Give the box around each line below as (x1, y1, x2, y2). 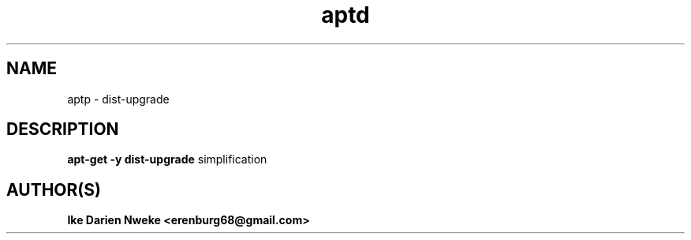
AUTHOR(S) (6, 179, 101, 200)
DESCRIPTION (6, 119, 119, 140)
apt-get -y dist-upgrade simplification (67, 152, 267, 167)
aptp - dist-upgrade (67, 92, 170, 106)
